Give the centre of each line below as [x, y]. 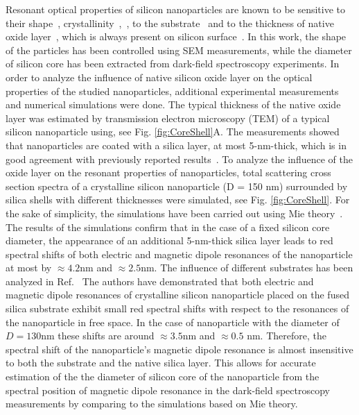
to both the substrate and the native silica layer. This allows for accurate [161, 363]
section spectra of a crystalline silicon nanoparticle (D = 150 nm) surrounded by [177, 186]
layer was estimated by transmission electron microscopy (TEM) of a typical [168, 118]
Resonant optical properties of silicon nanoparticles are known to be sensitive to [176, 9]
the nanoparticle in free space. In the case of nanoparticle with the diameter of [173, 322]
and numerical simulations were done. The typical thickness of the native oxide [173, 104]
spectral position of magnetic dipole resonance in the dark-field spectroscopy [168, 390]
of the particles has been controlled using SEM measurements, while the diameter [179, 50]
